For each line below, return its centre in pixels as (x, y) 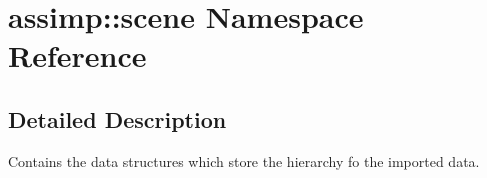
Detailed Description (117, 118)
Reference (77, 55)
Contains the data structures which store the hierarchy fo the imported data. (244, 160)
